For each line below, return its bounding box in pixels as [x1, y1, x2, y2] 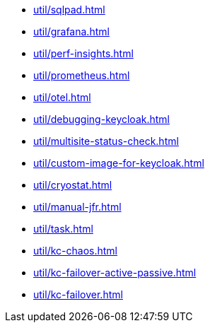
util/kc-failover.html [33, 288, 123, 300]
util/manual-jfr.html [33, 201, 122, 213]
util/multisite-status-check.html [33, 135, 179, 147]
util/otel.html [33, 91, 91, 103]
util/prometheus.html [33, 69, 130, 81]
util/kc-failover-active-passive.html [33, 266, 197, 279]
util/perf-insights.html [33, 47, 134, 59]
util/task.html [33, 223, 93, 235]
